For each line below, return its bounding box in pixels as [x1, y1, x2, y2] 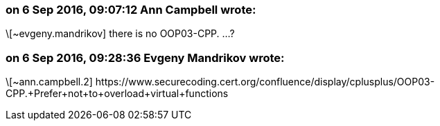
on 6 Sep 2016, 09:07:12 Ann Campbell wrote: [6, 3, 256, 17]
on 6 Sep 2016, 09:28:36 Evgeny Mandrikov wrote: [6, 50, 285, 65]
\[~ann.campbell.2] [6, 76, 93, 88]
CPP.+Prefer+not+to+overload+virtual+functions [6, 87, 229, 100]
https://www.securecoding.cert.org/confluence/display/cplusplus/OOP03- [95, 76, 435, 88]
